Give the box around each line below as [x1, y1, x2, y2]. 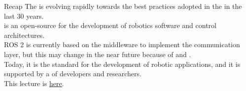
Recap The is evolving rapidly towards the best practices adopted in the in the [4, 1, 242, 11]
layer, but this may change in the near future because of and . [4, 49, 191, 59]
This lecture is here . [4, 78, 64, 88]
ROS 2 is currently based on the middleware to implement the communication [4, 39, 240, 50]
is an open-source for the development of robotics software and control [4, 20, 216, 30]
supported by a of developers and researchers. [4, 68, 141, 79]
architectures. [4, 30, 45, 40]
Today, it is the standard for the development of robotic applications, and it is [4, 59, 241, 69]
